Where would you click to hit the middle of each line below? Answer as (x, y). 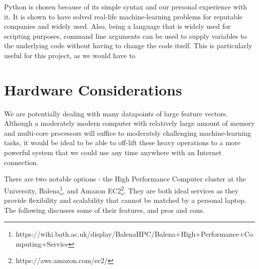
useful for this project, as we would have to (70, 55)
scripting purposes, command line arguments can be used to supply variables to (126, 36)
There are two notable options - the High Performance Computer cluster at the (125, 179)
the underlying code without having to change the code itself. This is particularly (128, 45)
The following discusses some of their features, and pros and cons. (104, 210)
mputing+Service (42, 243)
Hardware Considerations (93, 89)
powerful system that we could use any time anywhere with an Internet (113, 152)
